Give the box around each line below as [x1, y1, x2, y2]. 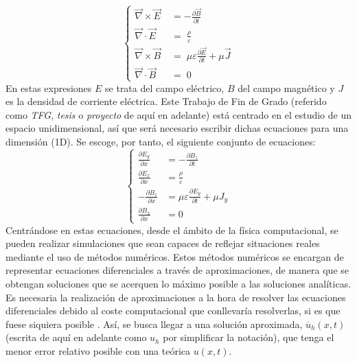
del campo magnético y [238, 80, 335, 95]
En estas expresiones [5, 80, 92, 95]
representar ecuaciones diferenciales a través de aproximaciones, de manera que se [5, 263, 349, 277]
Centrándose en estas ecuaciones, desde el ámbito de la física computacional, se [5, 222, 338, 237]
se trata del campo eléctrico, [105, 80, 224, 95]
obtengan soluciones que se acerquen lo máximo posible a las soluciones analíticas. [5, 276, 352, 290]
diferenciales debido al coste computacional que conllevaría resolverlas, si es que [5, 303, 341, 318]
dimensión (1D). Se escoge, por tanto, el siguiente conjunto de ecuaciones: [5, 134, 316, 149]
